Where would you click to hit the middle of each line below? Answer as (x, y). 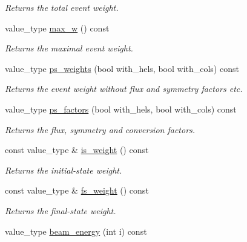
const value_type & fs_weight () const (77, 190)
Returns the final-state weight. (61, 210)
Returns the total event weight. (62, 7)
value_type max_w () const (57, 28)
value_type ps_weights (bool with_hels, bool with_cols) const (122, 68)
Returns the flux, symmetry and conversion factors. (100, 129)
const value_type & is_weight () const (77, 150)
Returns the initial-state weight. (64, 170)
